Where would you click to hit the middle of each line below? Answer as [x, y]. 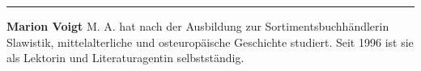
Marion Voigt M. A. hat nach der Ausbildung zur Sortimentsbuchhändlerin [198, 26]
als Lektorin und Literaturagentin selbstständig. [125, 58]
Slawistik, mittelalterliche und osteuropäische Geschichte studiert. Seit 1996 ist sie [210, 42]
